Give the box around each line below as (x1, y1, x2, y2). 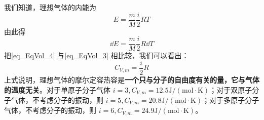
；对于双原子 (209, 84, 252, 95)
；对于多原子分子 (202, 95, 259, 105)
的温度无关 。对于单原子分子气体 (4, 84, 110, 95)
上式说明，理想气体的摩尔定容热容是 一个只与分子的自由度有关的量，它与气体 (4, 74, 259, 85)
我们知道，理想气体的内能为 (4, 2, 96, 12)
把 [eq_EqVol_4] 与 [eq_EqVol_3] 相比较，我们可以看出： (4, 50, 189, 61)
